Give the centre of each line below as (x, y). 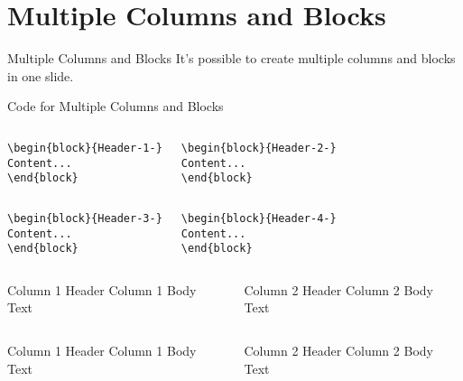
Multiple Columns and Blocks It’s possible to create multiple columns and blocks (231, 58)
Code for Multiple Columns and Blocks (116, 106)
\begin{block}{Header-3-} (85, 218)
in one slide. (41, 75)
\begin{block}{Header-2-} (259, 148)
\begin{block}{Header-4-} (259, 218)
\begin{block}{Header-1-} (85, 148)
